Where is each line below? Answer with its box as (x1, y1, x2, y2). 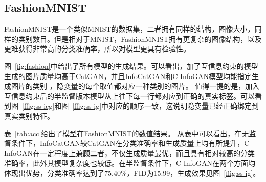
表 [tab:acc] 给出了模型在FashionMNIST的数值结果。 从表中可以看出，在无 (4, 127, 249, 138)
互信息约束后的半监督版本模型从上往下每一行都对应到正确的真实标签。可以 (4, 90, 255, 101)
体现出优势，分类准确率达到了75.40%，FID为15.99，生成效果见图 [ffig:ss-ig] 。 (4, 167, 260, 178)
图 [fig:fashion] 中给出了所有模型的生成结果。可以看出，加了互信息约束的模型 (4, 60, 258, 71)
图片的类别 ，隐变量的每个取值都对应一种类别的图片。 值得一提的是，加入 (11, 81, 260, 91)
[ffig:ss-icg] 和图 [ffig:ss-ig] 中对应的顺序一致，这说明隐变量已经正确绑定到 (22, 100, 259, 111)
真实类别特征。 (4, 110, 54, 121)
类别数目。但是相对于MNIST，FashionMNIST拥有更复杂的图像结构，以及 (18, 33, 262, 44)
